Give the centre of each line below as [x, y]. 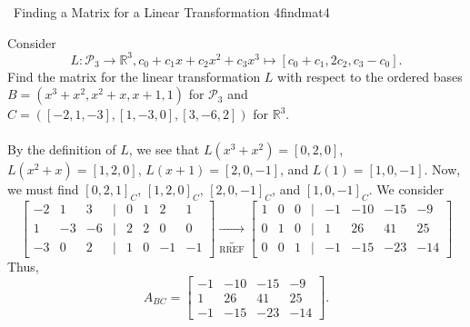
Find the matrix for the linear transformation [134, 76]
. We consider [406, 189]
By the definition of [62, 149]
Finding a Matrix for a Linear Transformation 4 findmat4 [171, 12]
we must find [43, 189]
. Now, [442, 169]
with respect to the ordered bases [370, 76]
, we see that [164, 149]
